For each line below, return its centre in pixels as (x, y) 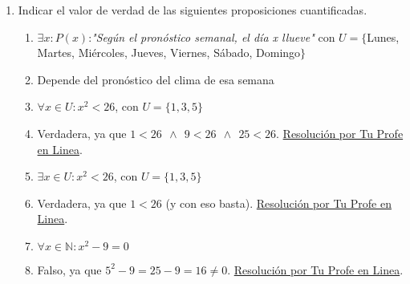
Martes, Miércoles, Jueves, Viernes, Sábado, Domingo (169, 53)
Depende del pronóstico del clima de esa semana (156, 79)
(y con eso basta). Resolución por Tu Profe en (278, 203)
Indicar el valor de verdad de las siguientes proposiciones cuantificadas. (193, 10)
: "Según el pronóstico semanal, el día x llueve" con (212, 37)
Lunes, (383, 37)
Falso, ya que (69, 269)
